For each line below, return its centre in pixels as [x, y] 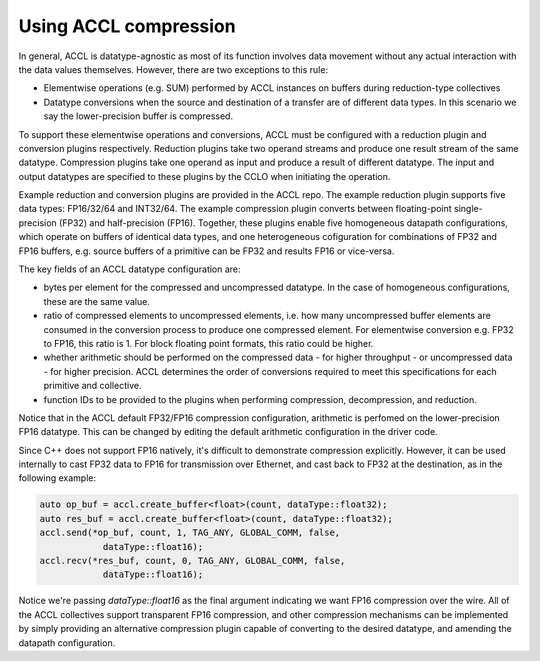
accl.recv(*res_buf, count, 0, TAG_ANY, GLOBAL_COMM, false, [192, 561]
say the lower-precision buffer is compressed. [138, 116]
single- [468, 209]
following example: [57, 478]
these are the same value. [96, 301]
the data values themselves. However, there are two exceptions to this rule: [173, 69]
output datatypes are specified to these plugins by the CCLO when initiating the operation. [204, 176]
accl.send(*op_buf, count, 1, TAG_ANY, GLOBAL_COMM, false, [190, 533]
